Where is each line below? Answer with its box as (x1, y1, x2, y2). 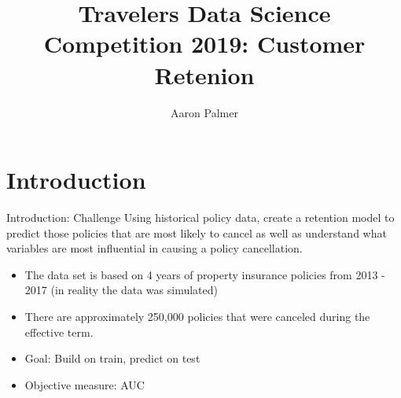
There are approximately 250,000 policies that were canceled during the (24, 308, 370, 324)
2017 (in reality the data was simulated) (24, 282, 218, 298)
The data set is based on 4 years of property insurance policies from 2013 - (24, 266, 385, 282)
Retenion (154, 58, 255, 90)
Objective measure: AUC (24, 376, 145, 392)
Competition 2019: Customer (43, 28, 366, 60)
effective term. (24, 323, 94, 340)
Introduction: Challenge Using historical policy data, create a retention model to (6, 209, 395, 226)
